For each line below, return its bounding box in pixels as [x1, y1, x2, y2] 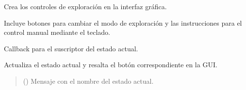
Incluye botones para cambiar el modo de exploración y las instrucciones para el [4, 17, 242, 28]
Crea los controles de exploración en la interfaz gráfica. [4, 1, 167, 11]
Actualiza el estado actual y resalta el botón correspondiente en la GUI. [4, 60, 217, 70]
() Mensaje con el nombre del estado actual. [23, 75, 154, 86]
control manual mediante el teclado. [4, 27, 110, 37]
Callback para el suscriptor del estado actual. [4, 43, 138, 53]
